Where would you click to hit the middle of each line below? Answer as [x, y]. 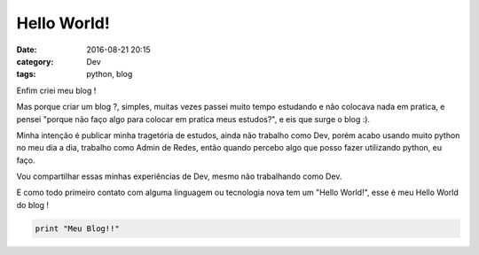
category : [35, 61]
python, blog [110, 74]
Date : [27, 50]
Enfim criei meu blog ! [56, 90]
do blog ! [32, 205]
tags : [26, 74]
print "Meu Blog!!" [77, 228]
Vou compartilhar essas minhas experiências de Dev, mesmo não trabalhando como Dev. [179, 176]
